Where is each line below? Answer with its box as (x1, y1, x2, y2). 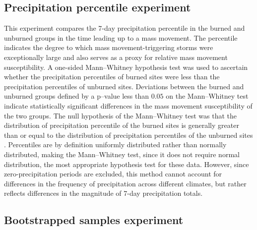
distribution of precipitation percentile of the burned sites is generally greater (4, 120, 239, 130)
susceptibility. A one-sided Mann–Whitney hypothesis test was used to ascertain (4, 61, 248, 72)
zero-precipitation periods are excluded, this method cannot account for (4, 169, 222, 179)
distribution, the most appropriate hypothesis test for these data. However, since (4, 159, 249, 169)
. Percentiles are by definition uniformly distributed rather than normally (4, 139, 227, 150)
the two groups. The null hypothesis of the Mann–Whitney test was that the (4, 110, 237, 120)
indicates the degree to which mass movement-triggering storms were (4, 42, 213, 53)
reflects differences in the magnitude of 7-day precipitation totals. (4, 188, 203, 198)
